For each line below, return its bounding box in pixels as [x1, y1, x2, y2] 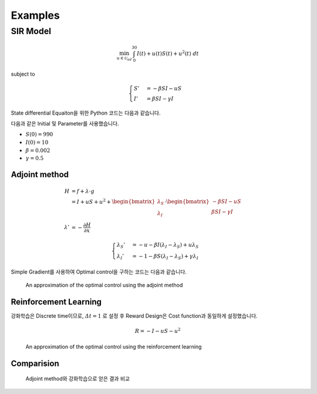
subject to [11, 70, 35, 78]
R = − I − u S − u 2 [134, 326, 181, 335]
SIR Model [11, 26, 52, 36]
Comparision [11, 358, 59, 368]
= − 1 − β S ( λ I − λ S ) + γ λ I [132, 253, 199, 261]
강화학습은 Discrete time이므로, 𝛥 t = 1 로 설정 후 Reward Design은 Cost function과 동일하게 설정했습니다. [11, 312, 258, 319]
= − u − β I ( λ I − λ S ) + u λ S [132, 241, 199, 250]
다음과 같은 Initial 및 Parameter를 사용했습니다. [11, 120, 120, 127]
